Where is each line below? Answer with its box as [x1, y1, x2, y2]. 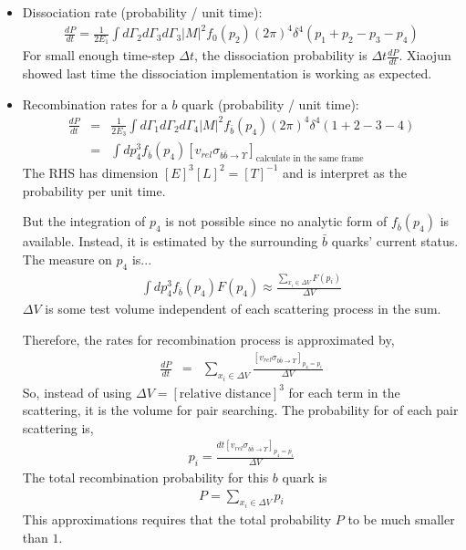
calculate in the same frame [255, 153, 364, 163]
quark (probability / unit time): [181, 94, 359, 113]
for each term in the [288, 382, 400, 401]
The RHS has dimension [22, 162, 159, 182]
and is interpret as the [283, 162, 407, 182]
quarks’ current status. [331, 232, 459, 251]
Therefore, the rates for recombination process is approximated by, [22, 329, 395, 348]
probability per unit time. [22, 181, 166, 200]
